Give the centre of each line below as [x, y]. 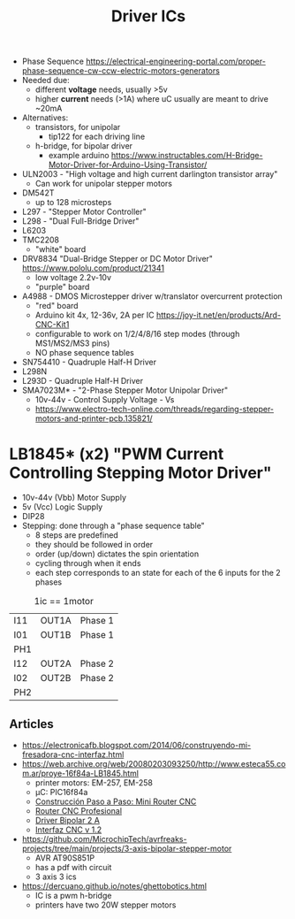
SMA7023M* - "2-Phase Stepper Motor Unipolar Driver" [125, 390]
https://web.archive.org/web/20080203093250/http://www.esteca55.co [154, 763]
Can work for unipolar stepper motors [104, 184]
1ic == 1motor [64, 601]
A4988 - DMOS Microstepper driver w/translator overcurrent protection [152, 296]
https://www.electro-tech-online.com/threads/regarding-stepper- [155, 410]
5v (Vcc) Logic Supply [62, 507]
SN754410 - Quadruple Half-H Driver [89, 362]
